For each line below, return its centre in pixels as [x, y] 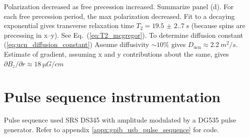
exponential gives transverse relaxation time [69, 25]
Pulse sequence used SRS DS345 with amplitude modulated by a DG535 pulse [120, 120]
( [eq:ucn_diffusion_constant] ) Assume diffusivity [77, 44]
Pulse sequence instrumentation [112, 97]
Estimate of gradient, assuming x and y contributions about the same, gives [117, 54]
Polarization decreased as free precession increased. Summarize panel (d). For [119, 6]
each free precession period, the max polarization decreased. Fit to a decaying [119, 16]
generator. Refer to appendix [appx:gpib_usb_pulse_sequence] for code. [111, 129]
